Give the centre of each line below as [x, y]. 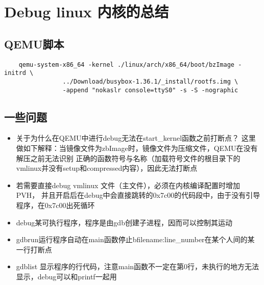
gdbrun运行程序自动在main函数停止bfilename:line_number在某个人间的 [132, 239]
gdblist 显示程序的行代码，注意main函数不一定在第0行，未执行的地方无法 [138, 266]
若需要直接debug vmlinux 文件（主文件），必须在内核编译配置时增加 [128, 185]
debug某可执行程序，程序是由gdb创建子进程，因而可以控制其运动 [124, 222]
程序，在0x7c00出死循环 [55, 205]
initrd [15, 73]
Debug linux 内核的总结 [87, 11]
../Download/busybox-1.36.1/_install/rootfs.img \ [150, 81]
